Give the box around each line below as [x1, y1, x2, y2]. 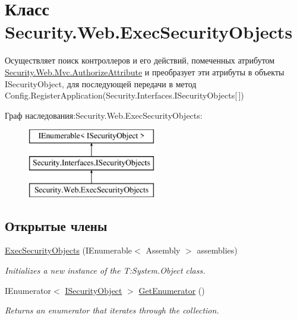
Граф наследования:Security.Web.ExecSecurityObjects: [5, 109, 203, 121]
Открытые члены [5, 216, 108, 235]
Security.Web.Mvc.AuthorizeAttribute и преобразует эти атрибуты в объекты [5, 65, 285, 78]
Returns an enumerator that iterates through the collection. [5, 304, 219, 316]
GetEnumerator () [138, 284, 205, 296]
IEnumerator [5, 284, 52, 296]
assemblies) [197, 244, 238, 256]
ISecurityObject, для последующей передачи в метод [5, 77, 197, 90]
